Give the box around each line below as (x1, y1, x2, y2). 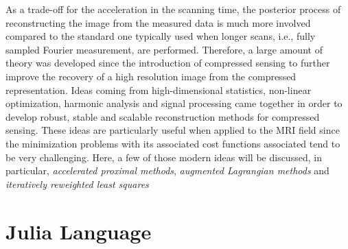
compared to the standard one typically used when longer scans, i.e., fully (5, 29, 316, 43)
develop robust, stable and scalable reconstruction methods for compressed (5, 109, 320, 123)
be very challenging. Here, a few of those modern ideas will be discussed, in (5, 150, 322, 164)
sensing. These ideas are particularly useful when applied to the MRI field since (5, 123, 340, 137)
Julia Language (5, 217, 152, 245)
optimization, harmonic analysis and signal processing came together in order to (5, 96, 343, 110)
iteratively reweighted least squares (5, 176, 149, 191)
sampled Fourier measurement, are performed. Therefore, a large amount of (5, 42, 323, 56)
